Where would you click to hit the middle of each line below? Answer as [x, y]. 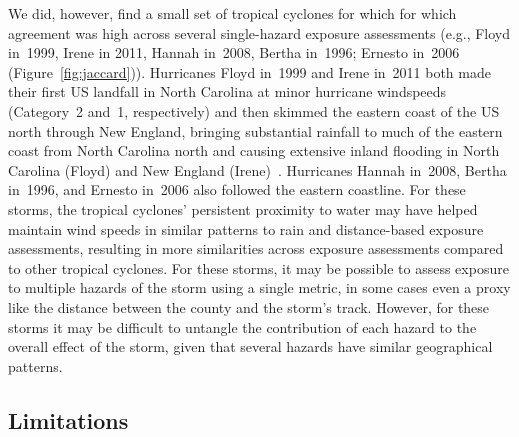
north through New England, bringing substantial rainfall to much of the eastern [255, 130]
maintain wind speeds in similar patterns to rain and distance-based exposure [246, 228]
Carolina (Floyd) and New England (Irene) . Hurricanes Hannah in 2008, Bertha [257, 169]
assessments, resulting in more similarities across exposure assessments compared [256, 248]
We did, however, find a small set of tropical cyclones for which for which [232, 13]
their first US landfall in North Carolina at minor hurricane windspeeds [227, 91]
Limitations [68, 419]
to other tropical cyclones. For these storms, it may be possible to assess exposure [258, 267]
